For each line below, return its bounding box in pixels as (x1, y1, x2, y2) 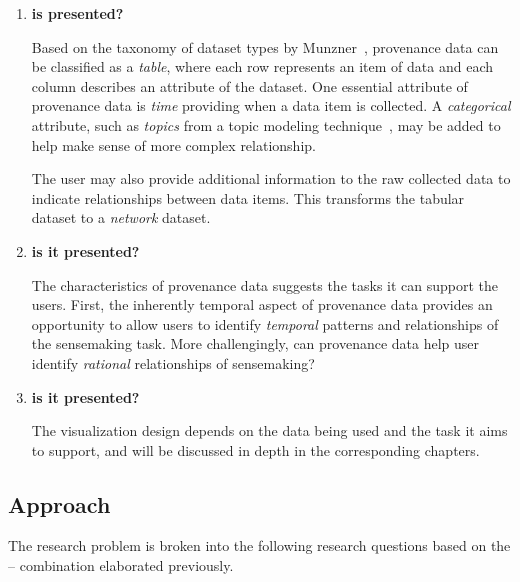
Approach (8, 488, 111, 519)
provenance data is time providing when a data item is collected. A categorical (31, 95, 511, 116)
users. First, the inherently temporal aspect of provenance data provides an (31, 294, 493, 315)
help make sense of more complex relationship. (31, 134, 316, 155)
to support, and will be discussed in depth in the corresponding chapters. (31, 439, 480, 460)
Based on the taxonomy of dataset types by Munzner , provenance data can (31, 36, 499, 57)
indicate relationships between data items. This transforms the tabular (31, 187, 465, 208)
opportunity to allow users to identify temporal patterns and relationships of (31, 313, 499, 334)
